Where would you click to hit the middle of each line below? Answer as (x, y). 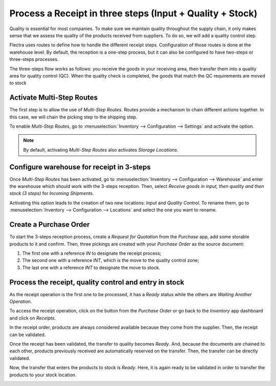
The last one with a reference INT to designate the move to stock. (91, 268)
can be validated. (28, 334)
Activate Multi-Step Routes (54, 98)
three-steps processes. (34, 59)
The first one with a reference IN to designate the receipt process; (92, 253)
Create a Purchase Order (50, 225)
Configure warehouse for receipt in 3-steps (80, 167)
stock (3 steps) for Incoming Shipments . (52, 194)
